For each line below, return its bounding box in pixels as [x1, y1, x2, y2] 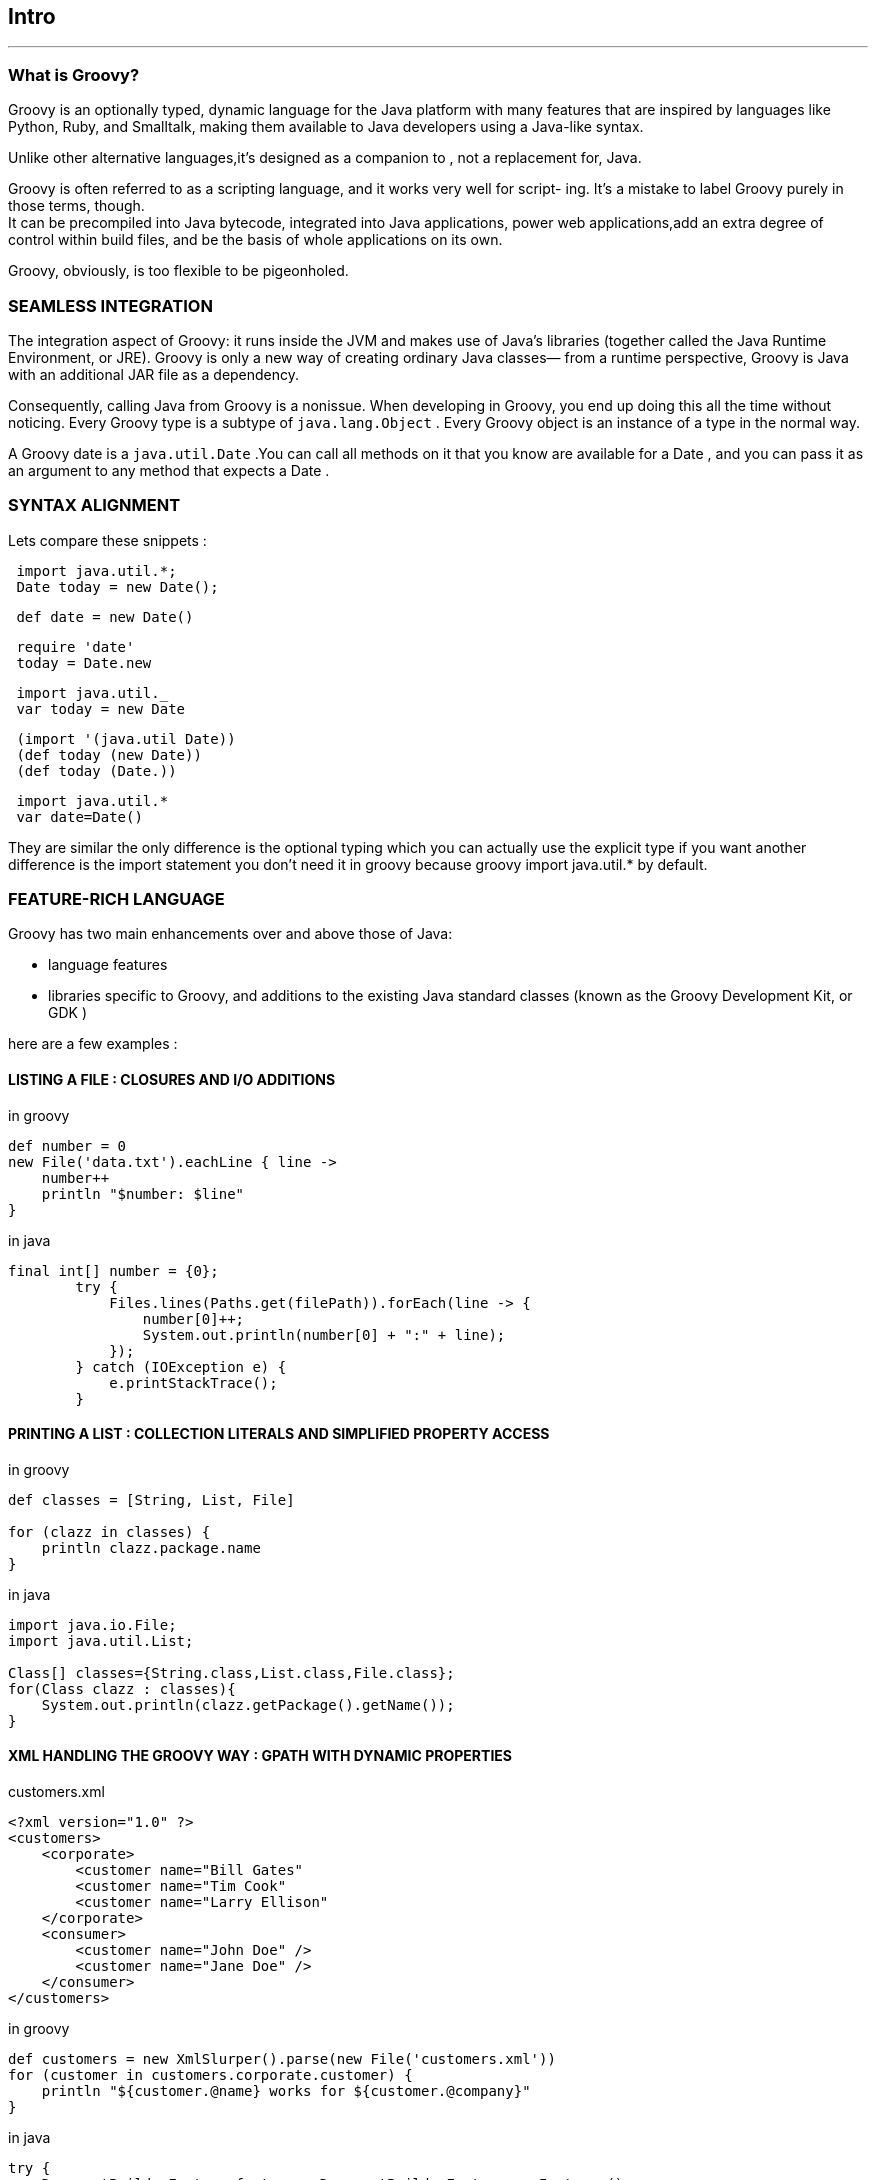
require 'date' [16, 638, 135, 655]
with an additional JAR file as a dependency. [8, 365, 300, 383]
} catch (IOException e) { [75, 1358, 287, 1375]
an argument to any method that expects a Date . [8, 461, 330, 479]
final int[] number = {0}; [8, 1262, 219, 1279]
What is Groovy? [8, 64, 140, 85]
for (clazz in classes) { [8, 1523, 211, 1540]
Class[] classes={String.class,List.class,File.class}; [8, 1664, 455, 1681]
